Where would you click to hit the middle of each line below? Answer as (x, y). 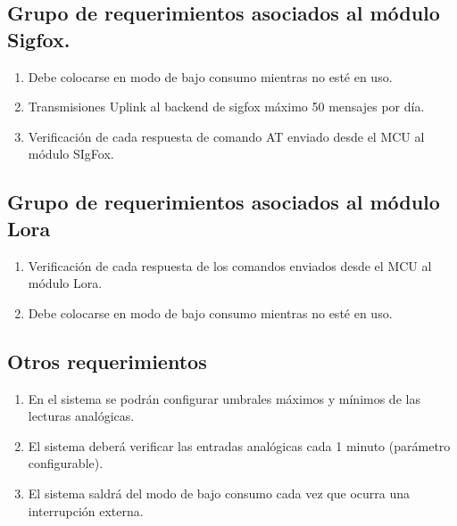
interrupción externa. (86, 510)
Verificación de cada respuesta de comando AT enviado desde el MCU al (226, 136)
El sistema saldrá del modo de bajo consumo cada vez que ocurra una (219, 493)
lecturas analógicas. (81, 416)
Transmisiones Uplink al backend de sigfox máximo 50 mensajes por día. (226, 107)
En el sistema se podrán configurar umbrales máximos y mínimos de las (224, 398)
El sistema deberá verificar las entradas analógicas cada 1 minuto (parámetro (239, 445)
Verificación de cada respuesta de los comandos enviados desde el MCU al (230, 265)
